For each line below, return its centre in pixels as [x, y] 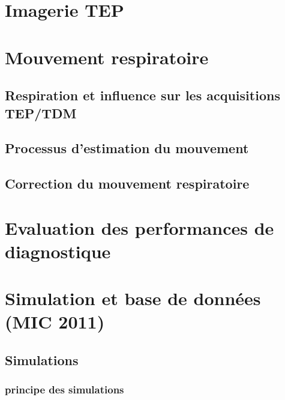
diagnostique [58, 251]
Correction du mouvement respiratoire [127, 183]
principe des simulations [64, 389]
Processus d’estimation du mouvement [127, 148]
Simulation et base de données [133, 298]
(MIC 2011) [55, 322]
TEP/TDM [41, 113]
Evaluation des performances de [139, 227]
